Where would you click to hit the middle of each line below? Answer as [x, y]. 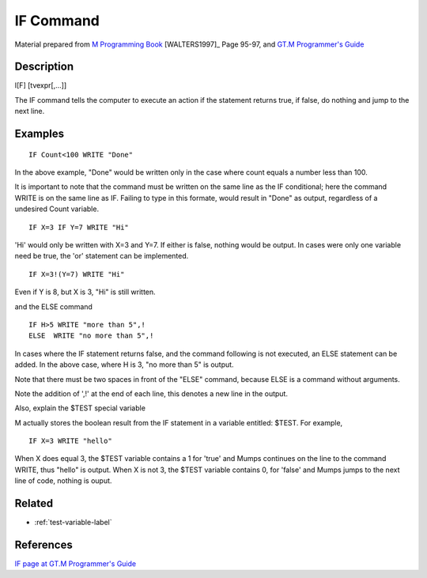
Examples [40, 134]
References [43, 544]
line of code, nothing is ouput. [63, 481]
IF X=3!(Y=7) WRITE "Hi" [77, 274]
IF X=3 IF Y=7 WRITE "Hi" [79, 227]
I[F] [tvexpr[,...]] [41, 85]
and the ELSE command [53, 306]
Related [34, 503]
